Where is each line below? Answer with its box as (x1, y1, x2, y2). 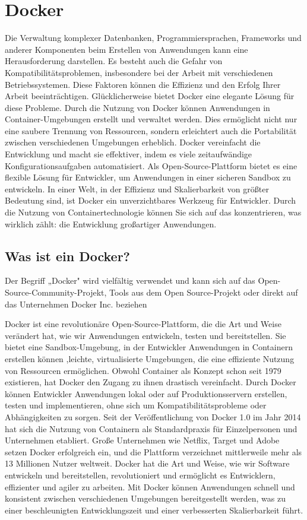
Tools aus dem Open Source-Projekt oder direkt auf (109, 286, 298, 299)
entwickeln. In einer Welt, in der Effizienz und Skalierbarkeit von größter (5, 182, 269, 195)
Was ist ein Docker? (5, 246, 130, 265)
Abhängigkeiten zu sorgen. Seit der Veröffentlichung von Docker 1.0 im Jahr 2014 (5, 410, 301, 423)
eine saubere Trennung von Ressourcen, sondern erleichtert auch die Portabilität (5, 124, 297, 137)
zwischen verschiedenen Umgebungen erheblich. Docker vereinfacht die (5, 136, 261, 148)
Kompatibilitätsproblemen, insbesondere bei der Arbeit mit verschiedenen (5, 66, 273, 78)
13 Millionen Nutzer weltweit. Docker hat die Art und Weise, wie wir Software (5, 457, 290, 470)
